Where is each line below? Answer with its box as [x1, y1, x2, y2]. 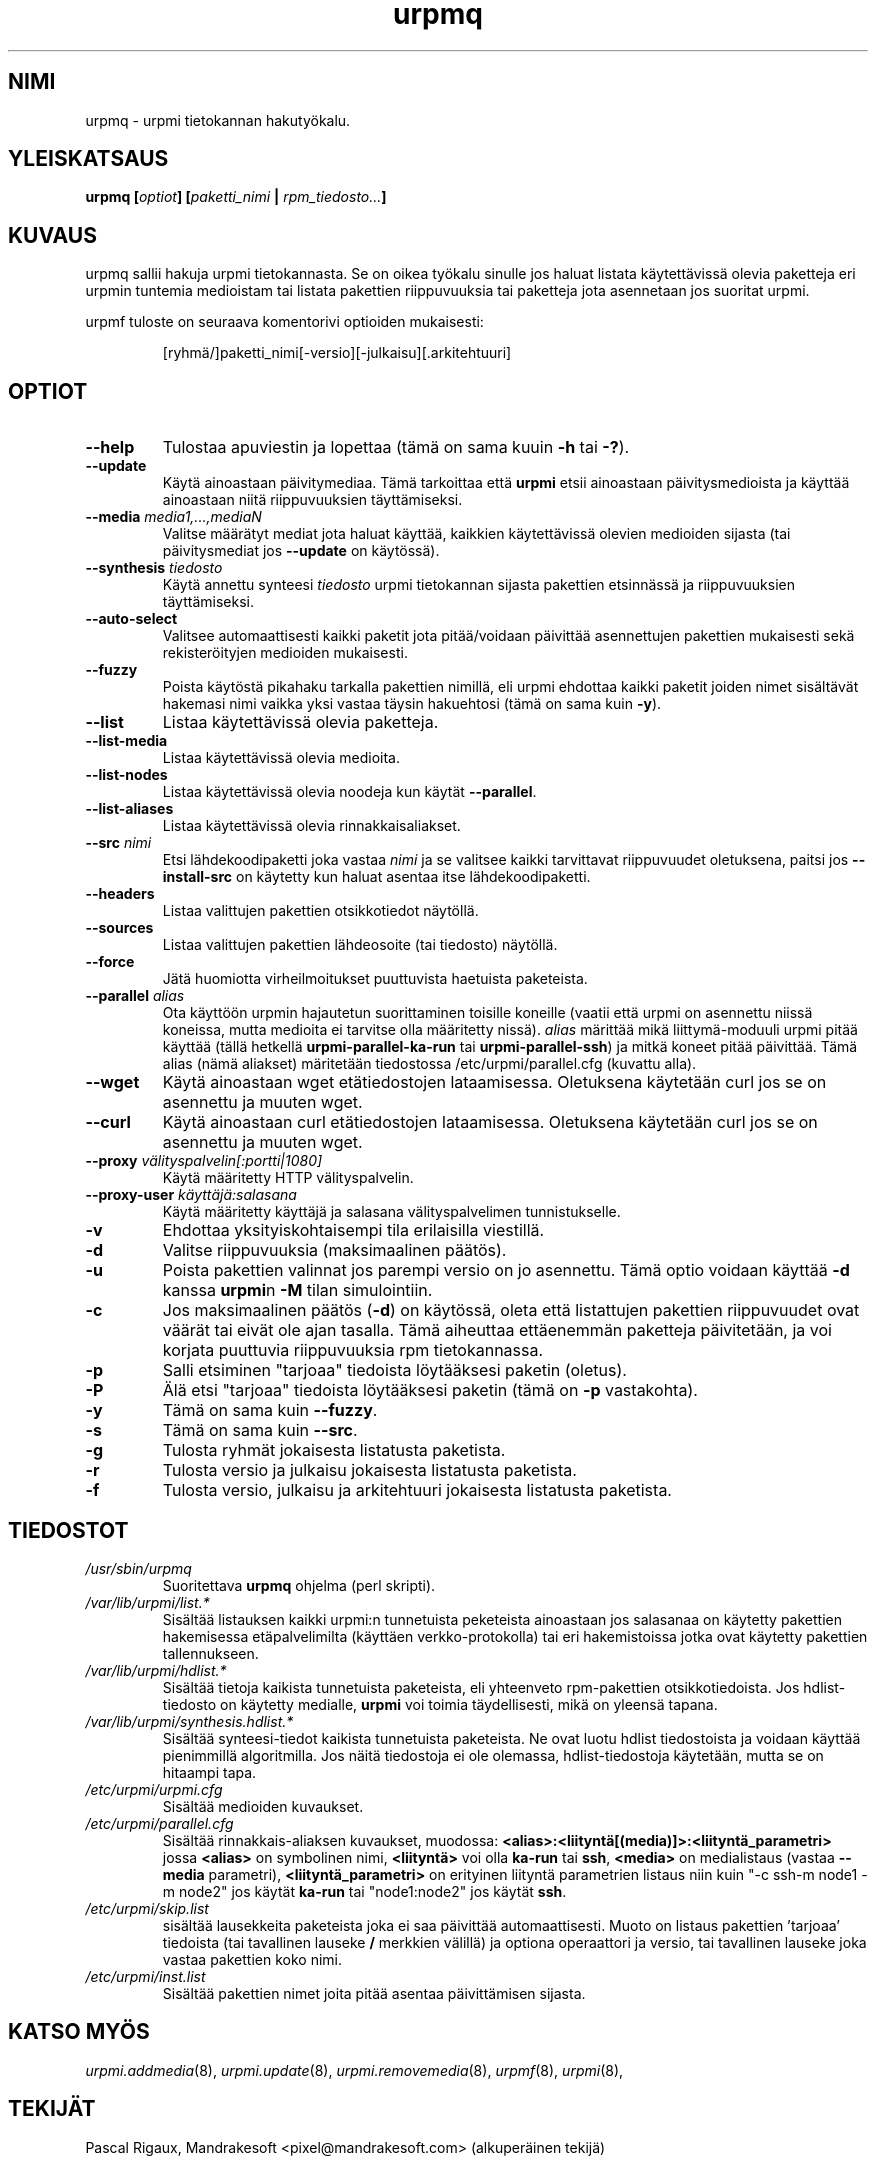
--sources [85, 919, 154, 937]
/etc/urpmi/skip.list [85, 1899, 209, 1917]
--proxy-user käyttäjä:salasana [85, 1186, 297, 1204]
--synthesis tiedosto [85, 559, 223, 577]
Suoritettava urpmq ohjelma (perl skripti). [162, 1576, 436, 1594]
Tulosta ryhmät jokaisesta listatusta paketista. [162, 1440, 506, 1461]
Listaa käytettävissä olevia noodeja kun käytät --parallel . [162, 783, 537, 801]
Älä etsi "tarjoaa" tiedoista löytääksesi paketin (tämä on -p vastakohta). [162, 1380, 698, 1401]
